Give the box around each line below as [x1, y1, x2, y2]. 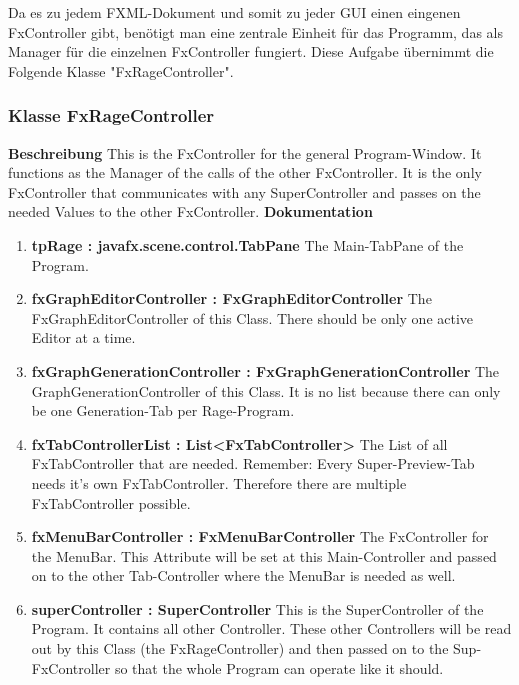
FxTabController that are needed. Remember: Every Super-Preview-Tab [31, 453, 475, 474]
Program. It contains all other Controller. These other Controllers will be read [31, 618, 512, 639]
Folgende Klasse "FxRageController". [8, 60, 234, 81]
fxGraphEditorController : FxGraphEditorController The [31, 288, 432, 309]
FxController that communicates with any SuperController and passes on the [8, 181, 481, 202]
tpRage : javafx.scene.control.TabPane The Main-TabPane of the [31, 234, 464, 255]
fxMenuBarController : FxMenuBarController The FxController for [31, 526, 489, 547]
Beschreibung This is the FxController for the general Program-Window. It [8, 142, 482, 163]
